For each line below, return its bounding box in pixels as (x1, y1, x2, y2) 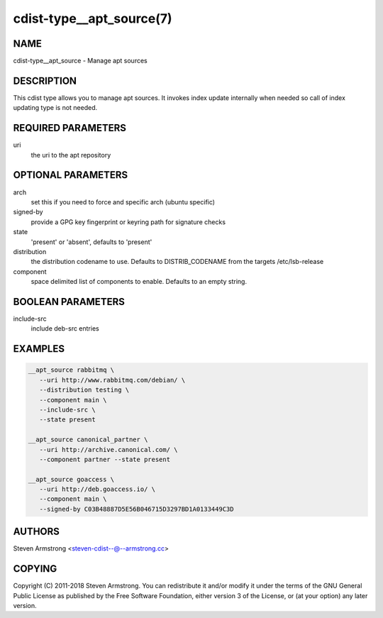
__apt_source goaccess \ (28, 475, 115, 483)
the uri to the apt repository (30, 150, 111, 159)
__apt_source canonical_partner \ (28, 436, 148, 443)
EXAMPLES (13, 343, 65, 355)
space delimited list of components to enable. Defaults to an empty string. (30, 277, 248, 286)
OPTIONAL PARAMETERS (13, 169, 128, 181)
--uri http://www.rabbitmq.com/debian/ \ (39, 376, 186, 384)
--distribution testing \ (39, 386, 130, 394)
